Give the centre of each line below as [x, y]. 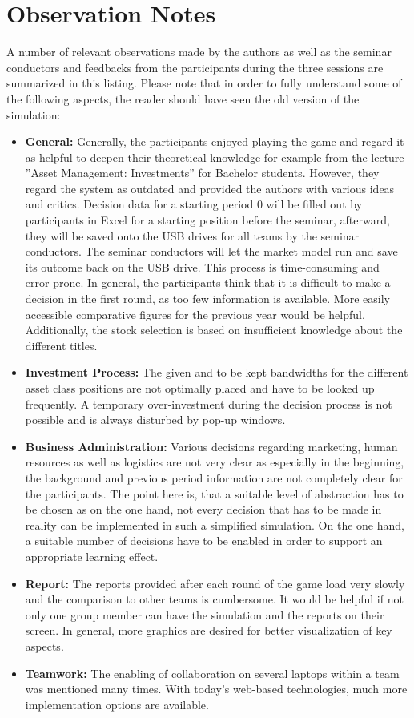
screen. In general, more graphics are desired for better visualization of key [209, 630]
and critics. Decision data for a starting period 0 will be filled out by [194, 204]
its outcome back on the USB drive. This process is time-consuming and [202, 266]
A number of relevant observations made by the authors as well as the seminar [199, 52]
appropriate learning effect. [92, 556]
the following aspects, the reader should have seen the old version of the [183, 98]
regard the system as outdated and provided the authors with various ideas [210, 188]
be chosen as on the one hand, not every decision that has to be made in [203, 509]
